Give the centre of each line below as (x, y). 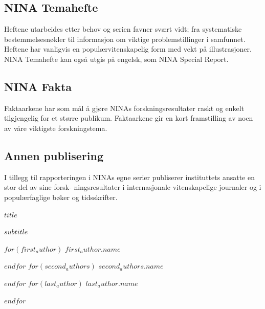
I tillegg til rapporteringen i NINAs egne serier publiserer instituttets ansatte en (129, 177)
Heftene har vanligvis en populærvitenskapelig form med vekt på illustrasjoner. (128, 49)
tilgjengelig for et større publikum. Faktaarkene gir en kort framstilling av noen (129, 118)
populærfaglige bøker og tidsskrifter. (61, 197)
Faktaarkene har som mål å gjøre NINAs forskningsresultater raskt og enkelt (124, 108)
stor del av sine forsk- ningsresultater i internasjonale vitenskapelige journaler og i (133, 187)
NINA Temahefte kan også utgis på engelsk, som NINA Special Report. (116, 59)
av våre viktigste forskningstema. (56, 128)
